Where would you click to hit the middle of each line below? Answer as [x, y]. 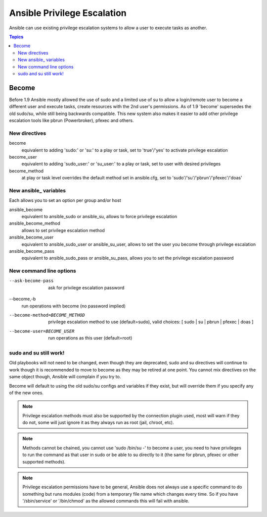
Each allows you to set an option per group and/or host [65, 200]
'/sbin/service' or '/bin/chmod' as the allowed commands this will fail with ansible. [106, 501]
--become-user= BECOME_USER [42, 331]
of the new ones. [26, 393]
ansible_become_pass [32, 251]
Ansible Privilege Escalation [68, 13]
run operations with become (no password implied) [74, 306]
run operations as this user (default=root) [90, 338]
